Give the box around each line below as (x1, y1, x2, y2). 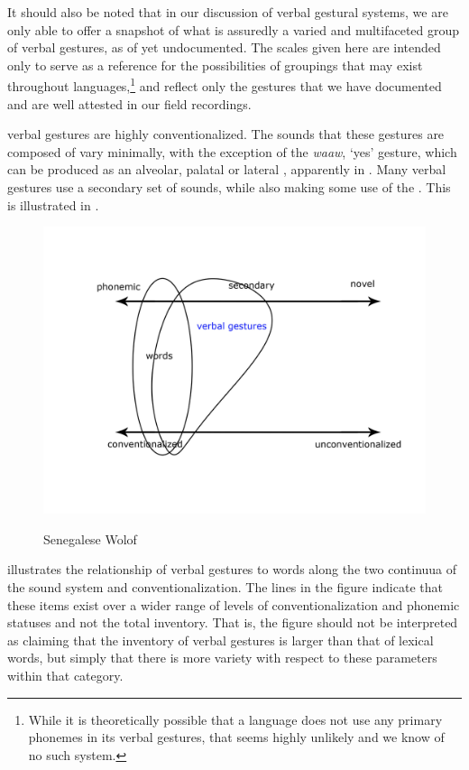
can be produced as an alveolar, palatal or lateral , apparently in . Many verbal (7, 160, 446, 179)
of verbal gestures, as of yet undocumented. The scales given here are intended (7, 38, 441, 57)
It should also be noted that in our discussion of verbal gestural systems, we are (7, 3, 448, 21)
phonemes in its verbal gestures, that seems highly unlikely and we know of (28, 728, 445, 747)
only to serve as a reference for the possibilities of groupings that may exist (7, 55, 423, 74)
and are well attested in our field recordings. (7, 94, 252, 113)
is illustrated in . (7, 195, 99, 214)
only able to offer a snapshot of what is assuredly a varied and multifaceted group (7, 20, 460, 39)
